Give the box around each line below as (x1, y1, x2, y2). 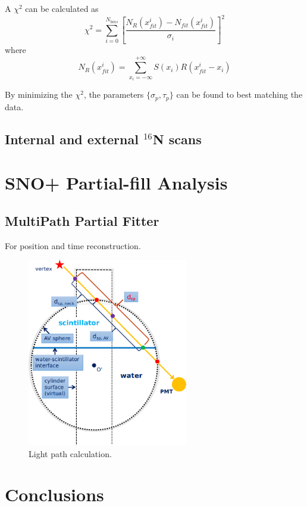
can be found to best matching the (176, 88, 303, 101)
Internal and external (5, 129, 139, 148)
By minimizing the (5, 88, 73, 101)
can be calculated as (25, 2, 99, 14)
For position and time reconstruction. (5, 239, 141, 252)
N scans (152, 129, 202, 148)
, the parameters (83, 88, 144, 101)
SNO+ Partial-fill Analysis (5, 170, 228, 195)
